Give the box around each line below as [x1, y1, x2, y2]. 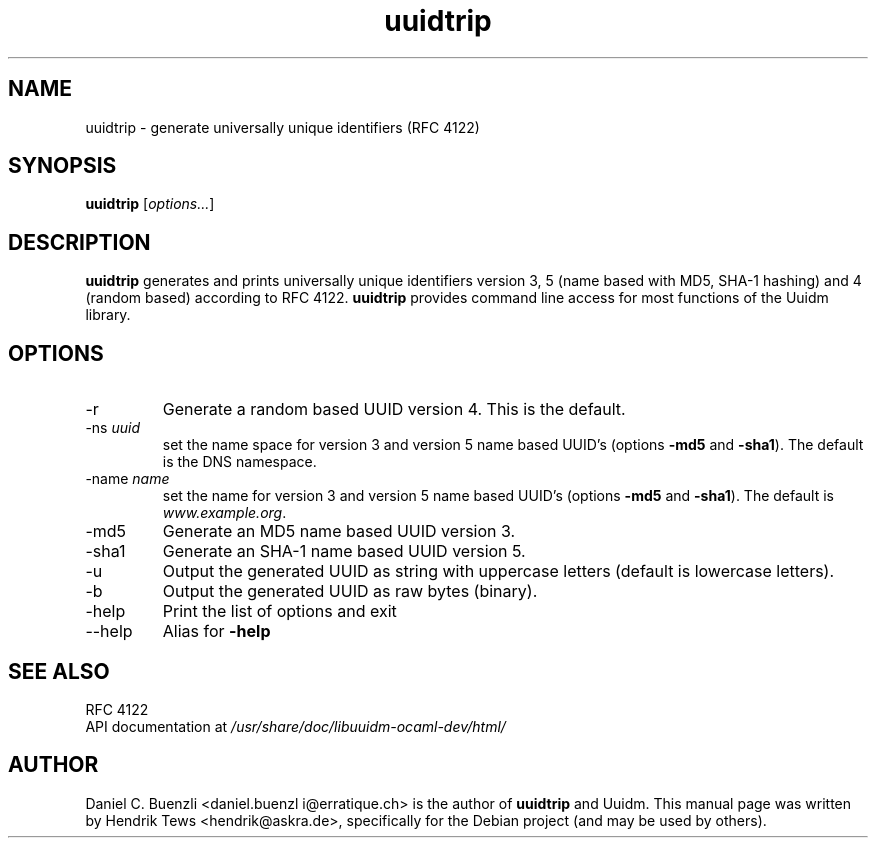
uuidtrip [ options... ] [85, 195, 215, 213]
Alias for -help [162, 621, 271, 642]
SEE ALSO [8, 658, 110, 684]
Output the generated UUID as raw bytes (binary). [162, 581, 538, 602]
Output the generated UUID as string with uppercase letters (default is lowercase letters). [162, 561, 835, 582]
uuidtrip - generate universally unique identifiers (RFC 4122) [85, 118, 480, 136]
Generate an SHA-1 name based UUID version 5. [162, 541, 526, 562]
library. [85, 306, 131, 324]
